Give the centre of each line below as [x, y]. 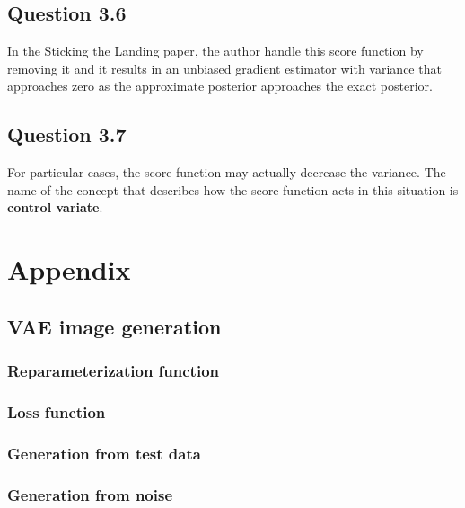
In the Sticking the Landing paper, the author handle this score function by [215, 51]
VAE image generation [114, 326]
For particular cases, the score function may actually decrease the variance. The [227, 172]
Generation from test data [104, 453]
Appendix [69, 269]
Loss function [57, 411]
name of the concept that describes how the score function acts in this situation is [233, 189]
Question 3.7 [67, 134]
